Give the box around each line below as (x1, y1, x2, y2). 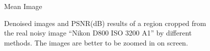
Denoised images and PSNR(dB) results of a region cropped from (4, 17, 206, 28)
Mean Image (4, 1, 42, 11)
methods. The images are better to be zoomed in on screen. (4, 37, 188, 47)
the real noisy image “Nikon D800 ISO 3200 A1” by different (4, 27, 192, 38)
